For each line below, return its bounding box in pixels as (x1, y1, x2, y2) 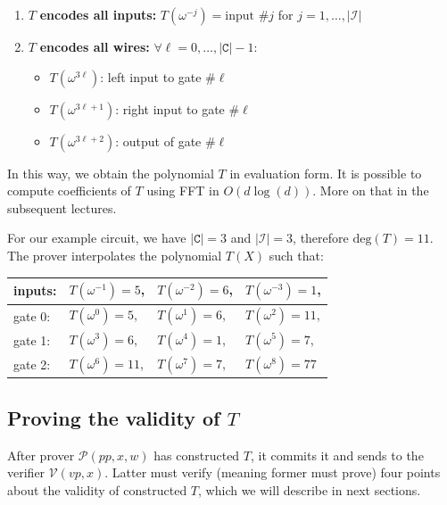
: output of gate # (115, 131, 216, 150)
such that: (269, 245, 324, 264)
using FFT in (146, 181, 219, 200)
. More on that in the (312, 181, 429, 200)
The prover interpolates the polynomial (7, 245, 222, 264)
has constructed (153, 445, 240, 464)
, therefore (293, 228, 349, 247)
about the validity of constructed (7, 480, 187, 499)
